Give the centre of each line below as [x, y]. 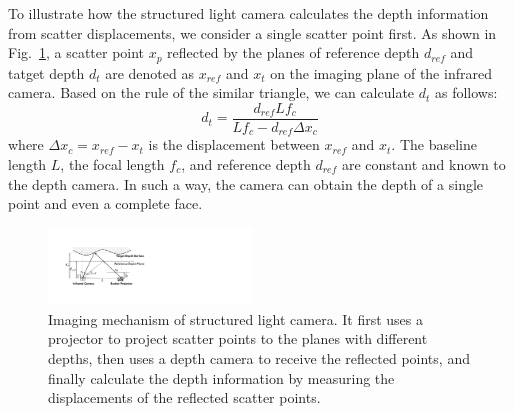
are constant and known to [423, 163]
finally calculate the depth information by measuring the [221, 377]
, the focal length [112, 163]
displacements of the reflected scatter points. [184, 397]
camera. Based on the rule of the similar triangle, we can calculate [211, 92]
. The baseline [434, 144]
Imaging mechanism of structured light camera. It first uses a [236, 318]
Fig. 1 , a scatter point [76, 52]
